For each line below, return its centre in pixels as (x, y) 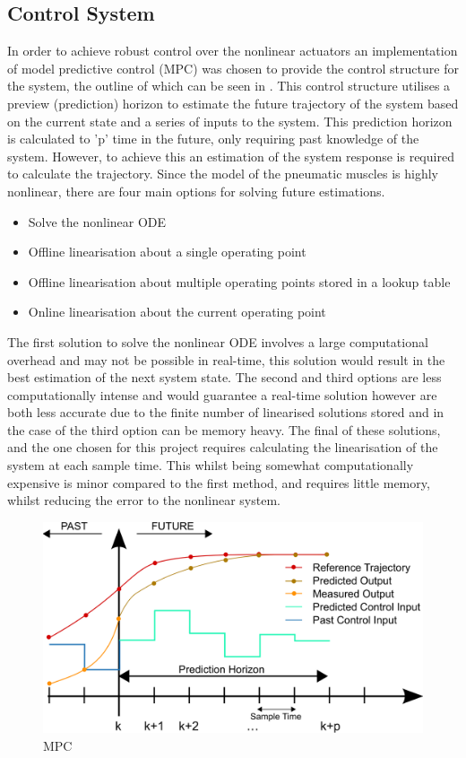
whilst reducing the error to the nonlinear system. (144, 500)
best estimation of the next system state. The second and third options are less (224, 377)
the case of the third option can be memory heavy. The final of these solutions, (224, 429)
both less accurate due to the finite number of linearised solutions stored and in (226, 412)
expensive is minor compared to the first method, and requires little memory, (219, 482)
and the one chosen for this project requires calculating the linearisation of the (223, 447)
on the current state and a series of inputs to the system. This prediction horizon (230, 121)
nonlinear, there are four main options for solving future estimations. (196, 191)
